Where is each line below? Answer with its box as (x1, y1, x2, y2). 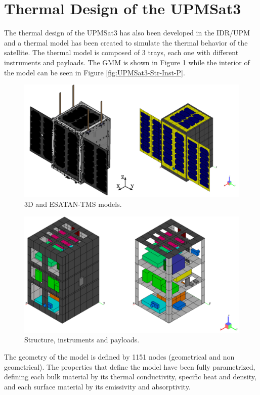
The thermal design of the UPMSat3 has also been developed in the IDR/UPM (4, 27, 250, 38)
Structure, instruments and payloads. (24, 334, 140, 345)
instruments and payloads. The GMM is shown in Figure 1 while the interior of (4, 57, 250, 67)
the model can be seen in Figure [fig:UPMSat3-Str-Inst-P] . (4, 67, 185, 77)
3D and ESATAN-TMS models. (24, 199, 122, 209)
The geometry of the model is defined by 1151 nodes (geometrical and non (4, 352, 235, 362)
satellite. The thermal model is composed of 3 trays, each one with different (4, 47, 239, 58)
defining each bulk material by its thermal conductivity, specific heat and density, (4, 371, 256, 382)
